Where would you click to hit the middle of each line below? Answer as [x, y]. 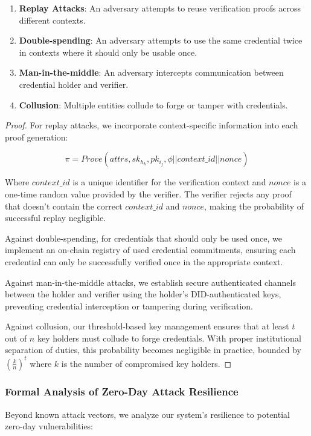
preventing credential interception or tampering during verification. [129, 306]
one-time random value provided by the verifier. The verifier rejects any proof [148, 193]
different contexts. [52, 20]
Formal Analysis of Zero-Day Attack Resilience [122, 391]
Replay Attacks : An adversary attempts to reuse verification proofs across [160, 8]
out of [16, 338]
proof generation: [37, 137]
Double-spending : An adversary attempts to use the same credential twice [161, 40]
